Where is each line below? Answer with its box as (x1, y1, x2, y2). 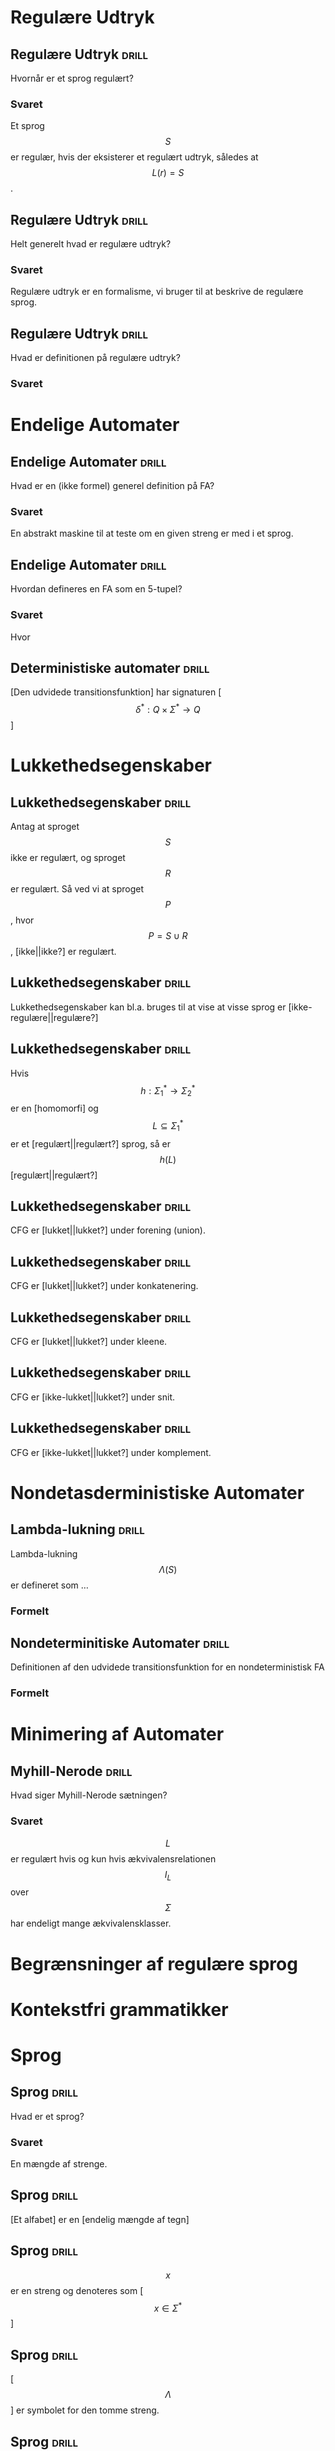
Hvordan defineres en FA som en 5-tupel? (10, 583, 183, 595)
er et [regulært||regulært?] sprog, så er (10, 1137, 171, 1150)
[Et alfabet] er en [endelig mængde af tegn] (10, 2213, 190, 2225)
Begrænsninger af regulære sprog (10, 1952, 298, 1975)
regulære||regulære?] (10, 1011, 99, 1023)
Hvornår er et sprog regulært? (10, 72, 134, 84)
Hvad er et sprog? (10, 2110, 85, 2122)
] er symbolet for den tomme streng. (10, 2404, 160, 2416)
